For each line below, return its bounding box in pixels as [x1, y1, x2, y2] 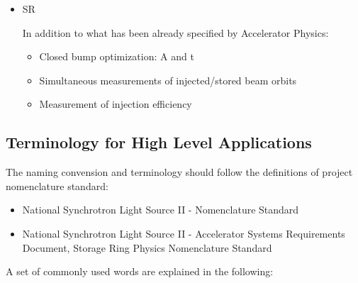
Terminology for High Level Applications [6, 131, 312, 153]
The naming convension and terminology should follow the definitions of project [6, 165, 353, 179]
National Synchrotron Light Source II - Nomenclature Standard [22, 202, 299, 217]
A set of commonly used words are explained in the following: [6, 264, 274, 279]
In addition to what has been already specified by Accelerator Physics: [22, 25, 329, 40]
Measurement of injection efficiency [39, 96, 192, 111]
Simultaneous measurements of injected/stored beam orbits [39, 72, 297, 87]
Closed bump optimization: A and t [39, 49, 194, 64]
